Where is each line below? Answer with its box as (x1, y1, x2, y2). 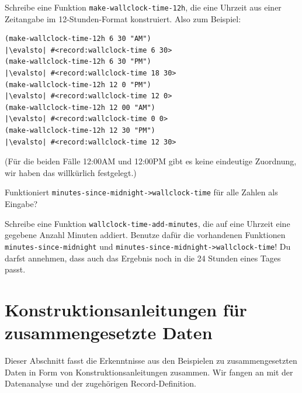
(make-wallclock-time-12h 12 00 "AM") (5, 103, 155, 112)
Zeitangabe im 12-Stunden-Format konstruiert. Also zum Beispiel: (5, 12, 241, 25)
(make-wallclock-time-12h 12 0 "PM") (5, 80, 151, 89)
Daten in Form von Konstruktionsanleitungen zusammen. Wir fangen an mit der (5, 366, 293, 378)
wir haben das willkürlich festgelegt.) (5, 166, 137, 178)
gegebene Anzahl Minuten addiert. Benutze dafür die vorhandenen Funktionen (5, 229, 286, 241)
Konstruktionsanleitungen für (5, 297, 247, 321)
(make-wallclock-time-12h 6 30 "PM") (5, 57, 151, 66)
